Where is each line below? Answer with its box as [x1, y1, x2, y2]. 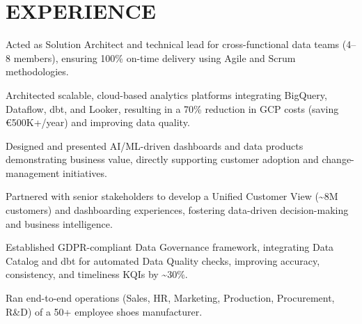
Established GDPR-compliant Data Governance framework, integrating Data [6, 240, 334, 254]
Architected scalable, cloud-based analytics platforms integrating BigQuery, [6, 87, 327, 102]
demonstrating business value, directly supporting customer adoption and [6, 152, 319, 167]
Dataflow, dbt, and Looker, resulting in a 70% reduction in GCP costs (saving [6, 101, 339, 116]
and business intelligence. [6, 216, 113, 231]
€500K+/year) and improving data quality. [6, 115, 190, 130]
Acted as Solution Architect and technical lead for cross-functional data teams [6, 37, 340, 52]
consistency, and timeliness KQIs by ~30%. [6, 267, 188, 281]
